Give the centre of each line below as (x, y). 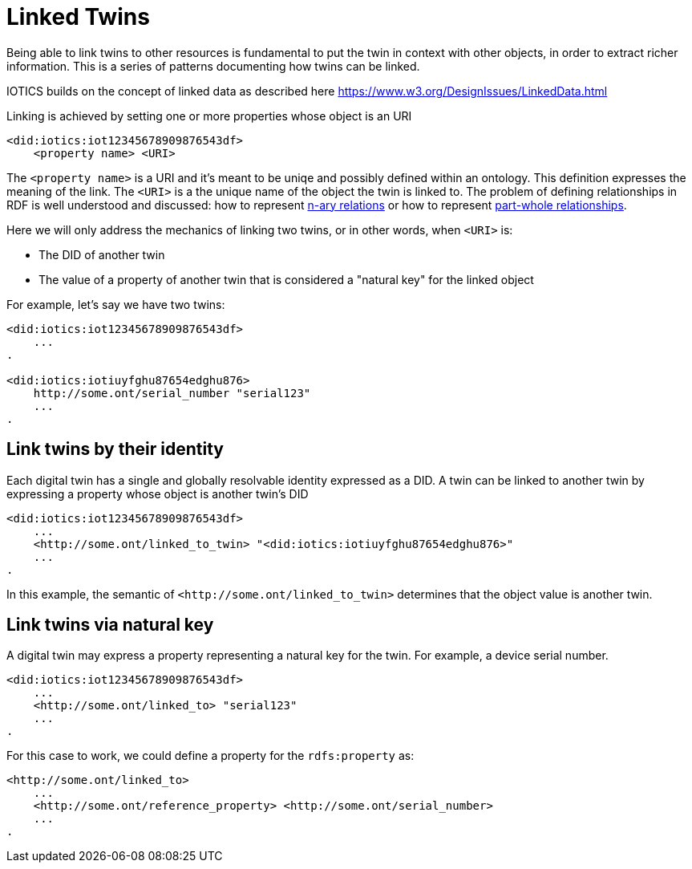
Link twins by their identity (115, 449)
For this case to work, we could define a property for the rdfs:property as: (210, 756)
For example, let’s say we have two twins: (116, 304)
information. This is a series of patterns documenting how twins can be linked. (213, 66)
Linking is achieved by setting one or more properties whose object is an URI (209, 116)
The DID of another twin (102, 254)
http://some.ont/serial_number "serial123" (172, 393)
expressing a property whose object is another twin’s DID (158, 493)
